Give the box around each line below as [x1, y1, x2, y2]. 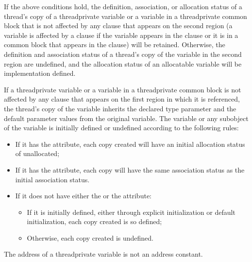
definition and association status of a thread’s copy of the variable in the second [4, 49, 242, 59]
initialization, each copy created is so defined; [27, 216, 162, 227]
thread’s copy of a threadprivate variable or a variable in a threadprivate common [4, 11, 247, 21]
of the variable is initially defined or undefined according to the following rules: [4, 122, 239, 133]
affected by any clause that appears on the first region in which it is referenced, [4, 94, 240, 104]
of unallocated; [15, 148, 60, 158]
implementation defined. [4, 68, 76, 78]
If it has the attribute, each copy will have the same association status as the [15, 164, 245, 175]
